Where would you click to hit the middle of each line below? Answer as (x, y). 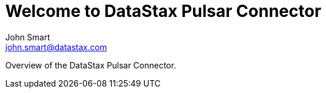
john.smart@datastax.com (56, 47)
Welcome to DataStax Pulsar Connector (163, 11)
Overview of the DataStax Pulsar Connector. (91, 65)
